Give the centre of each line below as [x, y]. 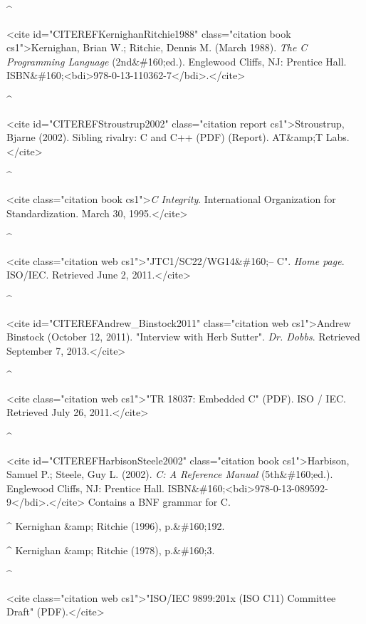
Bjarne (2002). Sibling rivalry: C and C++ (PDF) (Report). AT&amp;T [165, 137]
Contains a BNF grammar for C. [159, 502]
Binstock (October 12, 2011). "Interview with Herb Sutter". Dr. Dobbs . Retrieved [183, 337]
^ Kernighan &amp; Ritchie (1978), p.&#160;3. [111, 550]
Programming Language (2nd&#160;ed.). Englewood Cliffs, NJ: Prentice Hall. [177, 61]
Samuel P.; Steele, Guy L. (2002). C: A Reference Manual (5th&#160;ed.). [170, 474]
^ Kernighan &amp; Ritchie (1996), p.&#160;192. [116, 526]
